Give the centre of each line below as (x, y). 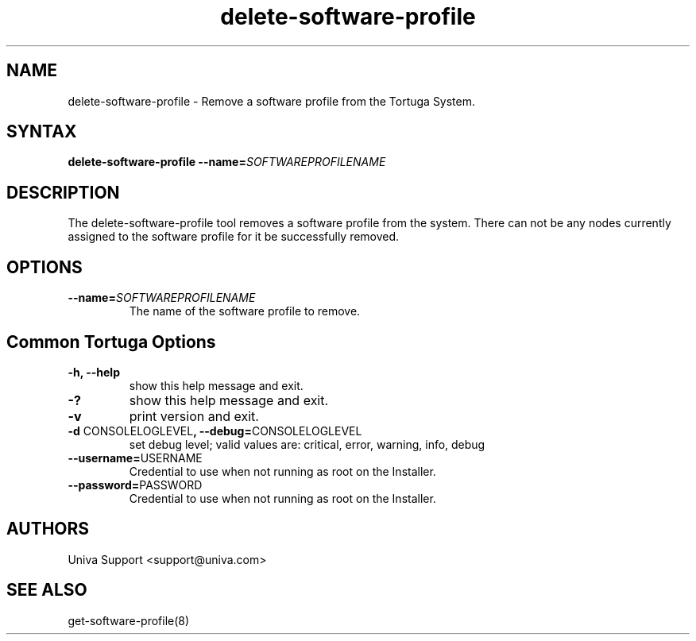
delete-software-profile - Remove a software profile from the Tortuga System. (272, 101)
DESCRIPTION (63, 192)
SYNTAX (42, 132)
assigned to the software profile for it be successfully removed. (234, 237)
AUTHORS (48, 529)
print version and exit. (194, 416)
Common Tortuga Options (111, 342)
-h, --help (94, 372)
